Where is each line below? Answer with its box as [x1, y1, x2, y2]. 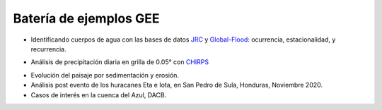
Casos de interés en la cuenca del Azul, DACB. [30, 90, 167, 99]
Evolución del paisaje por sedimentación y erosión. [30, 71, 180, 79]
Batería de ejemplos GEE [13, 11, 160, 26]
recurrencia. [30, 44, 66, 53]
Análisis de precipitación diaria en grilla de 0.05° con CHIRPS [30, 58, 209, 66]
